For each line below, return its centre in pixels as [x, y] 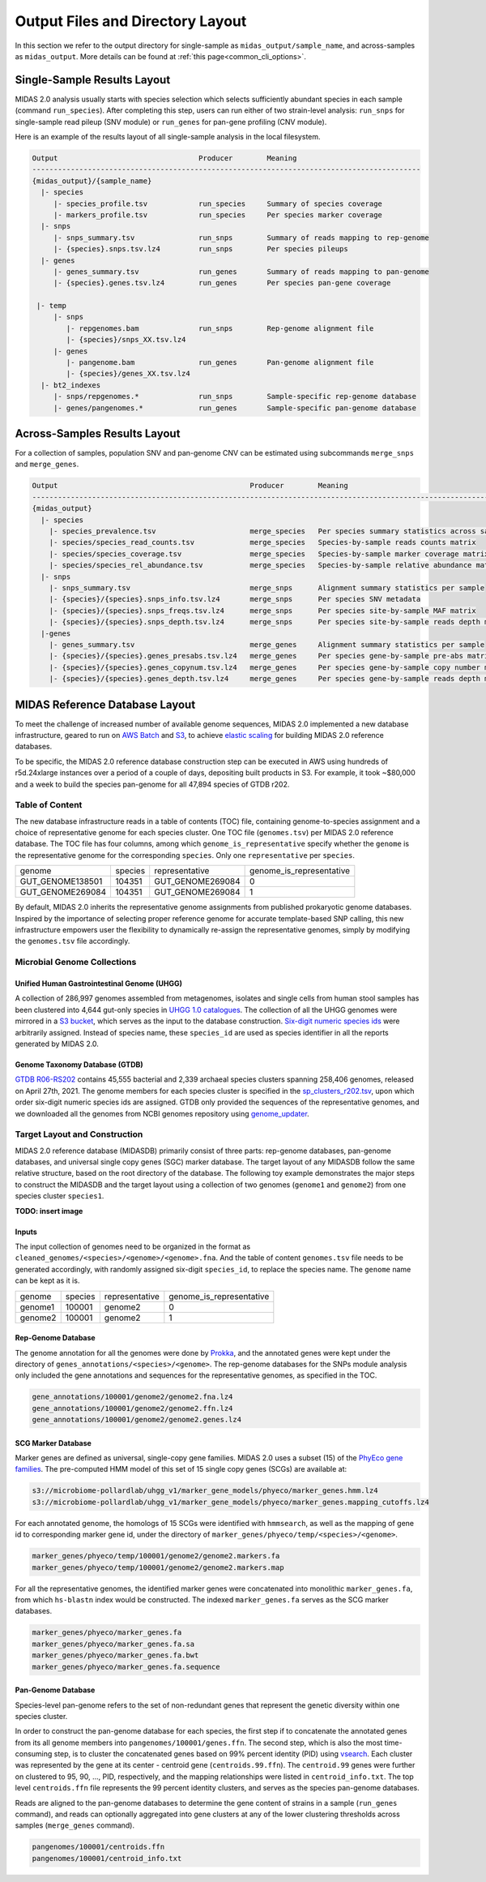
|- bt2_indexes [71, 385]
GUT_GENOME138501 [61, 881]
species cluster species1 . [60, 1196]
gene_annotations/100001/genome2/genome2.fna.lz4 [132, 1397]
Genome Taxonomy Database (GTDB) [79, 1064]
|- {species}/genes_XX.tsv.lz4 [128, 374]
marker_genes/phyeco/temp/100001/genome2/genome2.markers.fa [156, 1556]
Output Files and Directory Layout [131, 21]
